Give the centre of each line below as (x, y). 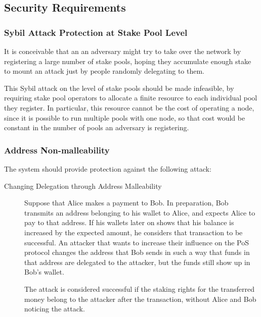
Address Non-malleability (57, 150)
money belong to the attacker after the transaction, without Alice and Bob (140, 299)
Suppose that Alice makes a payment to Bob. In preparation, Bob (126, 203)
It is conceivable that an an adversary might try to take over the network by (123, 51)
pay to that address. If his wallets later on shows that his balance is (129, 222)
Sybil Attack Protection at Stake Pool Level (96, 32)
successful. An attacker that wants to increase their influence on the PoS (137, 242)
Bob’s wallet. (44, 272)
